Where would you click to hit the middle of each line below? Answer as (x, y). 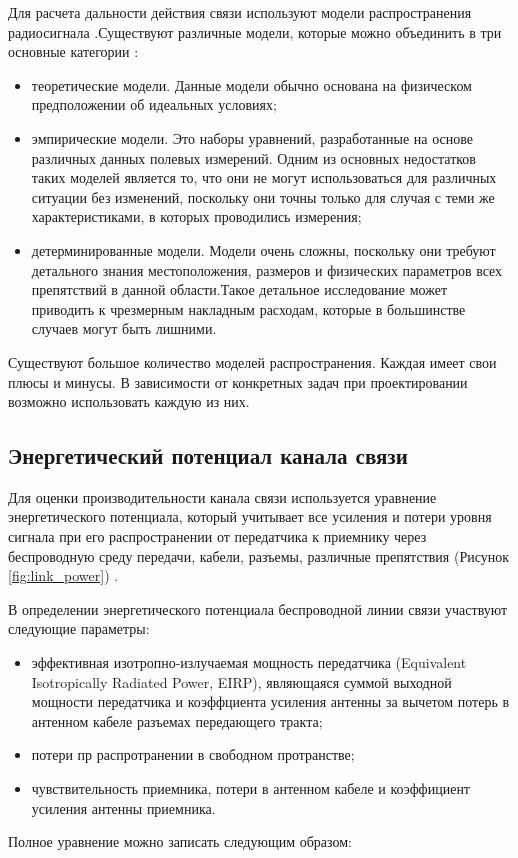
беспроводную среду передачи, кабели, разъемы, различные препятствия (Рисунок (258, 555)
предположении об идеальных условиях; (154, 104)
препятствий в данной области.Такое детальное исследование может (239, 289)
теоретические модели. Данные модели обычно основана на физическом (251, 84)
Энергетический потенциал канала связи (208, 455)
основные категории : (73, 51)
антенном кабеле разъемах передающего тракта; (177, 720)
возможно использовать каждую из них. (129, 401)
